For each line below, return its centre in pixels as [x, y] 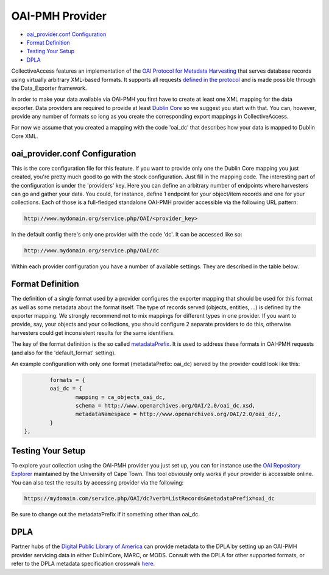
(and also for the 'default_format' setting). [64, 353]
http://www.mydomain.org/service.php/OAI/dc [92, 251]
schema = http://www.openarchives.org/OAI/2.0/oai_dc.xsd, [165, 406]
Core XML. [25, 136]
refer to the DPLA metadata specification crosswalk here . [83, 564]
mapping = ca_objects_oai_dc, [120, 397]
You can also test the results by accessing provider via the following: [97, 482]
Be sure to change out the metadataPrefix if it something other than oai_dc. [106, 515]
